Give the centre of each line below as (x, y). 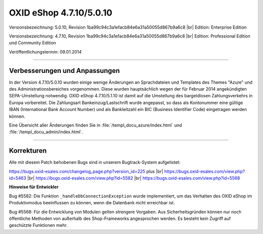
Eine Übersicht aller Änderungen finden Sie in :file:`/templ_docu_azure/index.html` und (95, 125)
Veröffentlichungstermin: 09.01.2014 (46, 52)
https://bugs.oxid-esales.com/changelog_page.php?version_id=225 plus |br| (86, 171)
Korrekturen (28, 151)
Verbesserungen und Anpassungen (65, 71)
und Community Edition (32, 43)
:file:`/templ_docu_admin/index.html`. (46, 132)
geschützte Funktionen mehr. (38, 225)
